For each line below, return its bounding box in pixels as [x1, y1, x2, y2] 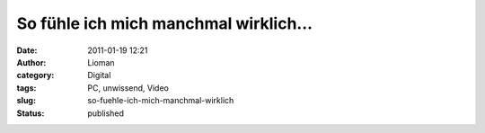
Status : [16, 108, 45, 119]
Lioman [87, 57, 116, 67]
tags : [16, 82, 37, 93]
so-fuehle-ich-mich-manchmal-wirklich [87, 95, 234, 106]
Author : [16, 57, 47, 67]
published [87, 108, 125, 119]
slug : [16, 95, 36, 106]
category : [16, 70, 55, 81]
